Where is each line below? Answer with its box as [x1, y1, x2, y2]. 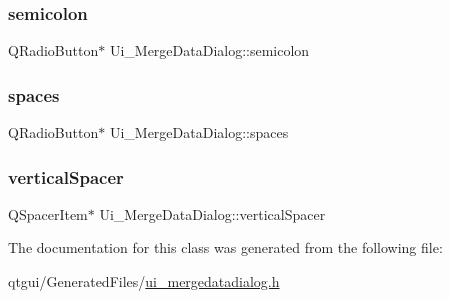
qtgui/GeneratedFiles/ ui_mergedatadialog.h [8, 271, 280, 292]
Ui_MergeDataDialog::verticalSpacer [99, 203, 326, 224]
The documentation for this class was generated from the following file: [8, 237, 443, 258]
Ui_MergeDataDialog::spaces [109, 122, 289, 143]
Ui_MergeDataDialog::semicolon [109, 40, 310, 61]
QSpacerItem [8, 203, 88, 224]
